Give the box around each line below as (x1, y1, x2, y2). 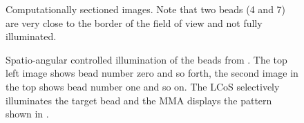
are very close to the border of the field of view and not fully (6, 15, 263, 30)
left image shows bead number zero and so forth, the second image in (6, 66, 298, 80)
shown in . (6, 106, 49, 121)
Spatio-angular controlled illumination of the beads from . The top (6, 52, 287, 66)
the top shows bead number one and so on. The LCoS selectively (6, 79, 280, 93)
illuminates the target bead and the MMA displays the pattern (6, 93, 272, 107)
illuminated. (6, 29, 57, 44)
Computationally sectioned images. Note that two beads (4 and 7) (6, 2, 286, 16)
